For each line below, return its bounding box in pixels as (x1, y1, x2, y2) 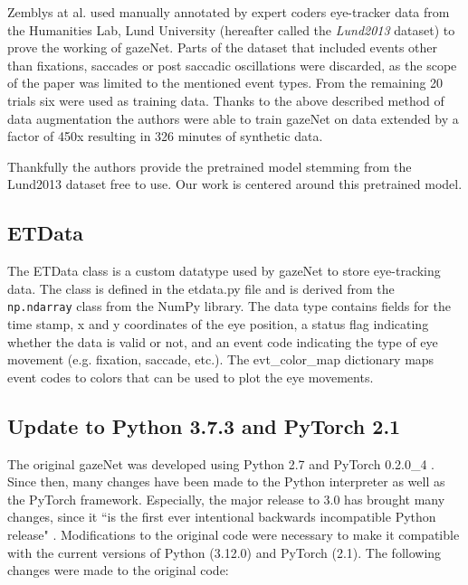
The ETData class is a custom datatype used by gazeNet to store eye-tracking (7, 261, 441, 280)
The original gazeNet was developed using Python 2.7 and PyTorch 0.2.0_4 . (7, 454, 435, 473)
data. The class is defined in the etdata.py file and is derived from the (7, 278, 395, 297)
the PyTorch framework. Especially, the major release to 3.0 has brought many (7, 489, 445, 508)
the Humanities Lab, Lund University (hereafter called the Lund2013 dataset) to (7, 20, 455, 39)
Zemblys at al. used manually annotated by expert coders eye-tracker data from (7, 3, 450, 21)
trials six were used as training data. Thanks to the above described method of (7, 90, 444, 109)
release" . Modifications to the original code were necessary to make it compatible (7, 524, 460, 543)
